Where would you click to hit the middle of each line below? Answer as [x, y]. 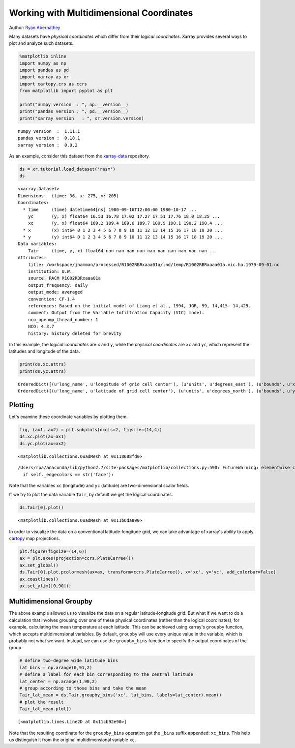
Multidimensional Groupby [51, 602]
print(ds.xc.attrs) [43, 364]
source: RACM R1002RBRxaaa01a [64, 278]
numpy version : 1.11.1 [49, 131]
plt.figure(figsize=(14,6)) [53, 552]
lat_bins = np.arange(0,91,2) [56, 667]
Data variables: [37, 244]
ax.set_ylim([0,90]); [45, 586]
